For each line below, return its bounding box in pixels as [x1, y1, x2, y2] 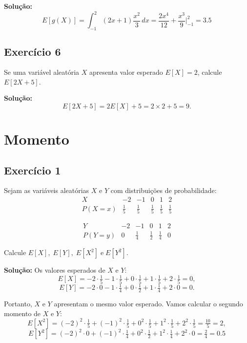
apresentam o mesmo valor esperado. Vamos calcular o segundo [54, 299, 243, 309]
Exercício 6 [4, 44, 61, 59]
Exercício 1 [4, 162, 61, 177]
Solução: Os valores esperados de [4, 265, 105, 275]
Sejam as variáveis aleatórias [4, 185, 89, 195]
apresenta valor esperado [89, 67, 163, 77]
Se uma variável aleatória [4, 67, 80, 77]
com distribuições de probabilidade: [110, 185, 217, 195]
